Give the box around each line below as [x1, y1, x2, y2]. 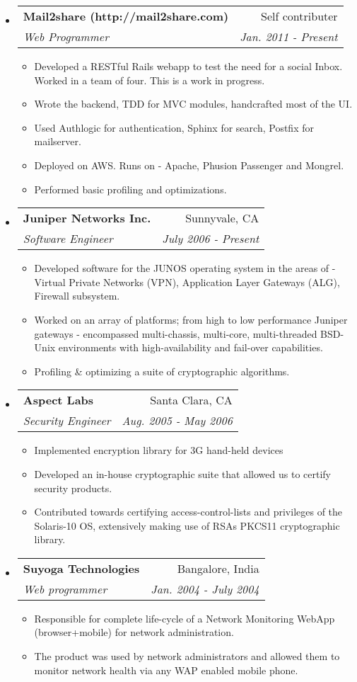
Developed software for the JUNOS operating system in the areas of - [34, 261, 336, 275]
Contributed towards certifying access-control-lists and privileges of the [34, 504, 343, 519]
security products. [34, 480, 112, 495]
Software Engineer [23, 230, 113, 247]
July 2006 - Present [162, 230, 259, 247]
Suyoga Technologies [23, 559, 140, 576]
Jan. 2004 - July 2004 [151, 580, 259, 597]
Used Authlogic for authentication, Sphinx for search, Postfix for [34, 120, 314, 135]
